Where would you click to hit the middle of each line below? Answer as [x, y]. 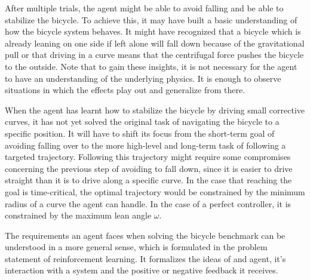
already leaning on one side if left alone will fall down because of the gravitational [155, 43]
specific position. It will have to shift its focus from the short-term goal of [140, 133]
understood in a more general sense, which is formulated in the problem [136, 247]
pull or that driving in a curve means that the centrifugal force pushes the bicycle [154, 55]
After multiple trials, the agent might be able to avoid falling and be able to [144, 8]
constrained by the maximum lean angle [78, 215]
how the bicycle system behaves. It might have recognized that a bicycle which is [153, 31]
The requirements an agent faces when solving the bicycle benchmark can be [145, 235]
